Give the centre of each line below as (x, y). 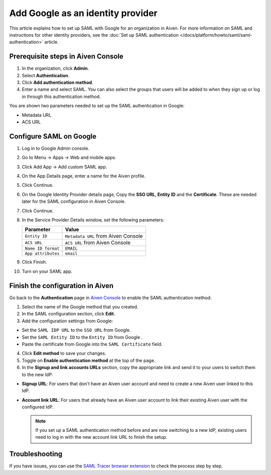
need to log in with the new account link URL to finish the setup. (101, 437)
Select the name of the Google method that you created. (80, 307)
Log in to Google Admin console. (56, 148)
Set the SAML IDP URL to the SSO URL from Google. (76, 330)
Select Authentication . (46, 75)
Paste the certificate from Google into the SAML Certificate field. (92, 344)
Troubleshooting (36, 454)
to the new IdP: (37, 375)
